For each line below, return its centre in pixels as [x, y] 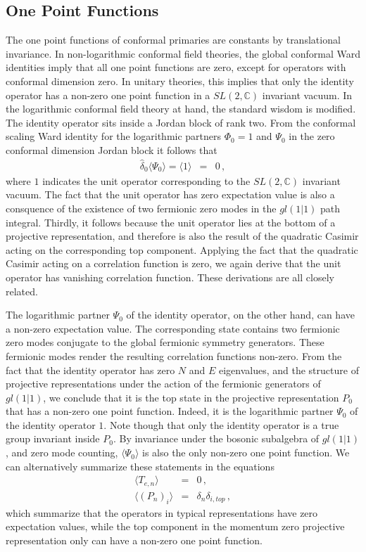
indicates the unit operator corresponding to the [146, 180]
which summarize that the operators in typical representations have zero [162, 512]
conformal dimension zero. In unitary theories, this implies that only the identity [180, 81]
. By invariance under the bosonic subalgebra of [216, 438]
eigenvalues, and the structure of [289, 370]
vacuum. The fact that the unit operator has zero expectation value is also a [170, 194]
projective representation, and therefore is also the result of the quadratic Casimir [182, 236]
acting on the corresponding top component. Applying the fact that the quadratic [182, 249]
